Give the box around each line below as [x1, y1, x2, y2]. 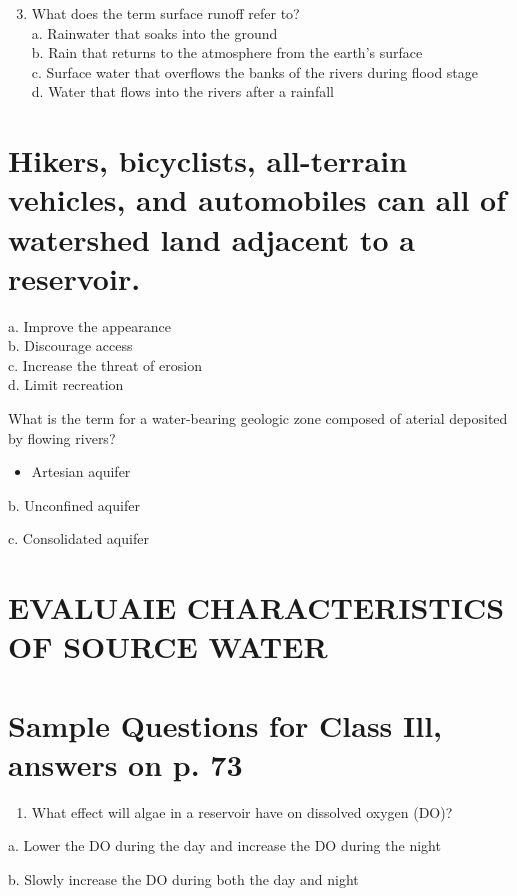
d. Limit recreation [8, 374, 124, 395]
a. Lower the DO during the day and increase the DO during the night [8, 835, 441, 856]
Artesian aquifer [31, 461, 131, 482]
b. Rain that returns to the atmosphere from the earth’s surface [31, 42, 423, 63]
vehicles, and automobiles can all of [8, 179, 506, 220]
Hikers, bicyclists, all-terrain [8, 140, 408, 181]
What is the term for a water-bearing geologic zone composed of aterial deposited [8, 408, 508, 429]
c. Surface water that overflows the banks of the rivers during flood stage [31, 61, 479, 82]
